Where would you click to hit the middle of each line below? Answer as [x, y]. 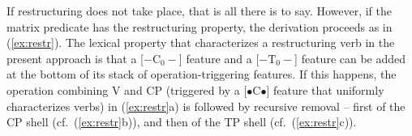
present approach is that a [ [75, 58]
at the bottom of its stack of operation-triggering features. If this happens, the [202, 74]
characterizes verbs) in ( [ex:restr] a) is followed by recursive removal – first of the [206, 106]
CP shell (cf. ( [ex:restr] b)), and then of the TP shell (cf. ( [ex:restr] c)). [182, 122]
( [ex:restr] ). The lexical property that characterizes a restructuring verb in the [201, 42]
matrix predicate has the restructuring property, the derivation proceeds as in [200, 26]
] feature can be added [350, 58]
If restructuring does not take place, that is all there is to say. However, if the [199, 11]
